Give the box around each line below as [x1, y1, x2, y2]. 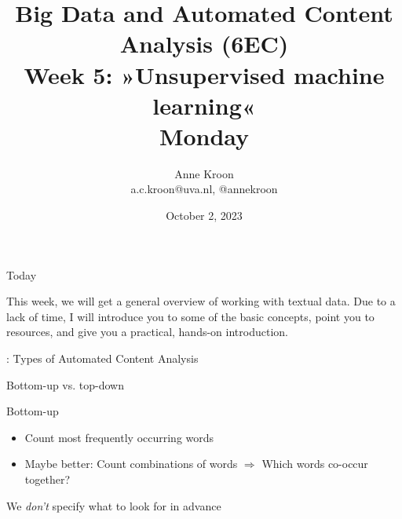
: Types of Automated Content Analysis [6, 350, 199, 367]
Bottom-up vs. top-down [6, 376, 124, 393]
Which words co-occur [261, 455, 368, 472]
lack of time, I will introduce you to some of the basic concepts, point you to [6, 308, 375, 324]
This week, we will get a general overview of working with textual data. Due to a [6, 293, 396, 309]
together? [24, 471, 71, 487]
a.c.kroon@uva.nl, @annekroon [130, 181, 278, 197]
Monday [159, 119, 250, 152]
